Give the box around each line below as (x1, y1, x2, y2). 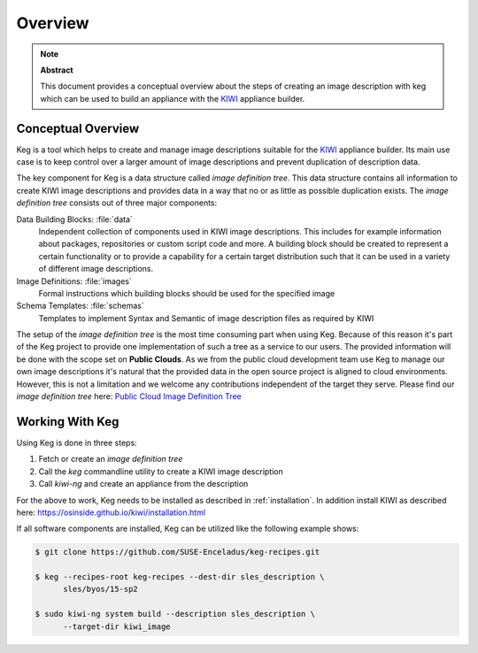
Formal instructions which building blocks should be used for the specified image (38, 288, 335, 298)
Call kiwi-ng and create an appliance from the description (38, 479, 249, 489)
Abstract (40, 65, 74, 75)
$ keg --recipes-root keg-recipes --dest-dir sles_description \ (35, 572, 325, 582)
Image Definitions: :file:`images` (16, 275, 132, 287)
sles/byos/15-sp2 (63, 584, 139, 595)
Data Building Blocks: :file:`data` (16, 213, 133, 225)
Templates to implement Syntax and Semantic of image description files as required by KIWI (38, 312, 374, 323)
